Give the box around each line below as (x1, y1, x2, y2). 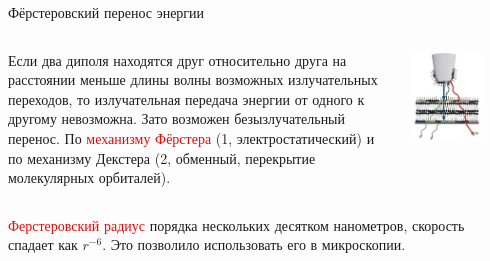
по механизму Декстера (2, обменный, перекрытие (8, 147, 316, 168)
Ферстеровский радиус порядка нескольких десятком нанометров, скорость (8, 214, 465, 235)
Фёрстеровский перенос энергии (8, 2, 205, 22)
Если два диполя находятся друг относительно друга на (8, 49, 347, 70)
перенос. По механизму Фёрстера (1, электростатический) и (8, 127, 375, 148)
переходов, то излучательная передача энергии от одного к (8, 88, 365, 109)
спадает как (8, 234, 78, 255)
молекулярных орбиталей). (8, 167, 171, 188)
